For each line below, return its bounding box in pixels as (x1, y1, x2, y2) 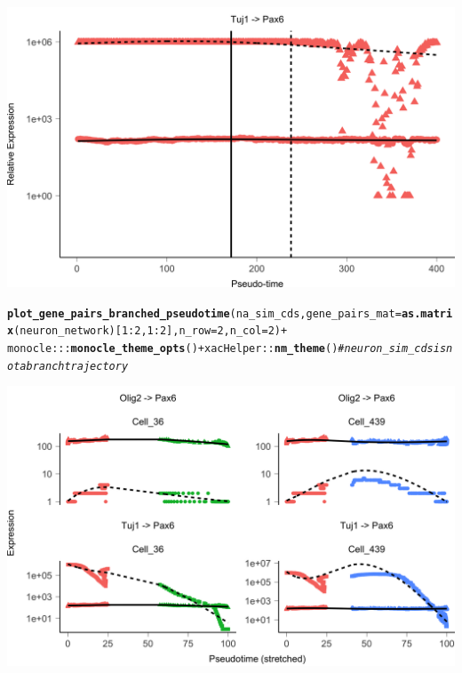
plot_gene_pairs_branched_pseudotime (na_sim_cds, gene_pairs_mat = (7, 307, 402, 320)
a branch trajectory (20, 359, 129, 373)
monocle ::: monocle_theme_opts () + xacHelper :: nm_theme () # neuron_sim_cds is (7, 341, 447, 355)
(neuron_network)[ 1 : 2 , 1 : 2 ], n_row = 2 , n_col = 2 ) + (13, 324, 288, 338)
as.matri (401, 307, 453, 320)
